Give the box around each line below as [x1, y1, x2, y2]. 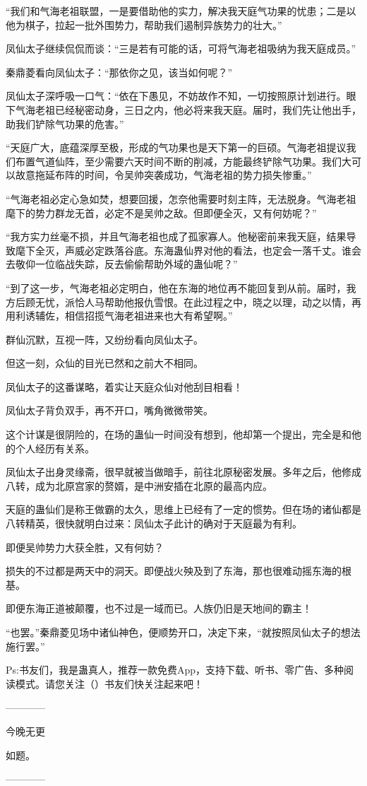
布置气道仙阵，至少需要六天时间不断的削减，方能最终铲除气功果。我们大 [15, 153, 351, 168]
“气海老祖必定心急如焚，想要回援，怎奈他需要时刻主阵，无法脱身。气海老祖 [6, 191, 356, 206]
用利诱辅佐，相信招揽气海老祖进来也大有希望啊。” [6, 308, 233, 323]
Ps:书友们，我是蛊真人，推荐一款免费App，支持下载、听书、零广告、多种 [6, 662, 344, 677]
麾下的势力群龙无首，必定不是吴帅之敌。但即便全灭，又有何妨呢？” [6, 205, 317, 220]
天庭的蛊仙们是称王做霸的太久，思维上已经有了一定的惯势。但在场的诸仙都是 [6, 502, 361, 517]
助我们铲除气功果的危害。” [6, 116, 124, 131]
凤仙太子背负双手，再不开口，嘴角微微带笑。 [6, 403, 213, 418]
